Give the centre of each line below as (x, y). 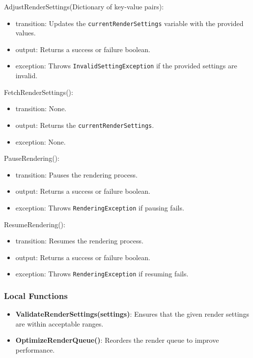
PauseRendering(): (32, 158)
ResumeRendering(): (35, 224)
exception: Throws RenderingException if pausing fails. (100, 207)
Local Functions (36, 295)
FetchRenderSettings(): (39, 92)
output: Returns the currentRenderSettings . (85, 125)
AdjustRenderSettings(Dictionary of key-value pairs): (84, 6)
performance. (35, 350)
